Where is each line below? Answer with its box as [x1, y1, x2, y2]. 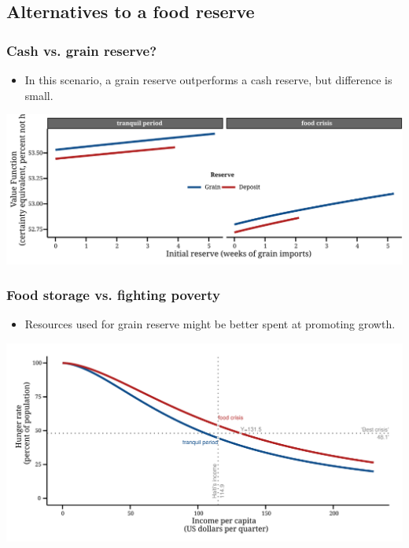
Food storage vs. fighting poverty [6, 285, 220, 305]
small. [24, 87, 53, 103]
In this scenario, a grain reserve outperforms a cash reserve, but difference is [24, 72, 392, 87]
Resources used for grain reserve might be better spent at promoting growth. [24, 316, 396, 332]
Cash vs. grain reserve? [6, 40, 157, 60]
